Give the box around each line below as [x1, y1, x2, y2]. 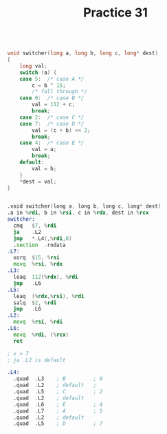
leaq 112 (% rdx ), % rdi [13, 274, 78, 281]
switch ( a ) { [19, 69, 57, 76]
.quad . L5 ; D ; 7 [13, 420, 103, 427]
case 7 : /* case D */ [19, 120, 85, 127]
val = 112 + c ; [32, 101, 76, 108]
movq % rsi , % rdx [13, 261, 63, 268]
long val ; [19, 62, 48, 70]
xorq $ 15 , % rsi [13, 254, 60, 262]
